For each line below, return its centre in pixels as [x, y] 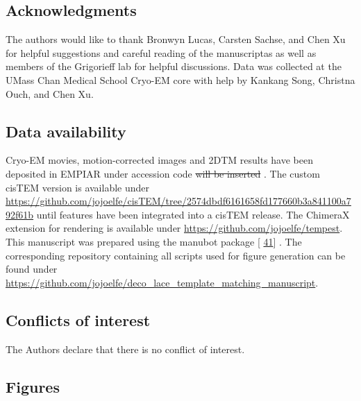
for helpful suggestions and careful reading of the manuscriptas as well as [161, 52]
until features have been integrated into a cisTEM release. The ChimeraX [193, 214]
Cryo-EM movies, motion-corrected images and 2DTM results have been [159, 160]
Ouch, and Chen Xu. [50, 93]
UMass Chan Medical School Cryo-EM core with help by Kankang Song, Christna [180, 79]
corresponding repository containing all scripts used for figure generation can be [176, 255]
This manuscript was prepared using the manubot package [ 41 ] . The [154, 241]
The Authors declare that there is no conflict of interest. [125, 349]
